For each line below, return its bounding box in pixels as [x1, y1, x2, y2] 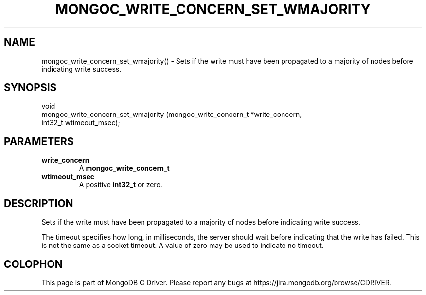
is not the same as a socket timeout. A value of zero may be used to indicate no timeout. [41, 241, 324, 250]
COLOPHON [4, 258, 63, 270]
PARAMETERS [4, 135, 74, 147]
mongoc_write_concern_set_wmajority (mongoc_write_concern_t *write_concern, [41, 110, 302, 119]
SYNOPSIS [4, 82, 57, 94]
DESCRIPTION [4, 197, 73, 210]
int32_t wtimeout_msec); [41, 118, 120, 127]
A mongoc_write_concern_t [79, 164, 170, 173]
